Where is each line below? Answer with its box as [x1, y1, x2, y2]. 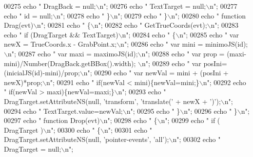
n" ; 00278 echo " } [57, 10, 110, 20]
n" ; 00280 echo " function [171, 10, 246, 20]
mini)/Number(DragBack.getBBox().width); [4, 58, 136, 68]
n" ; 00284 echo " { [122, 29, 176, 39]
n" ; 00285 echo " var [179, 29, 239, 39]
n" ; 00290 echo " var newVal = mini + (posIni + [83, 68, 229, 78]
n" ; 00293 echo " [118, 87, 166, 97]
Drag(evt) [4, 20, 34, 30]
